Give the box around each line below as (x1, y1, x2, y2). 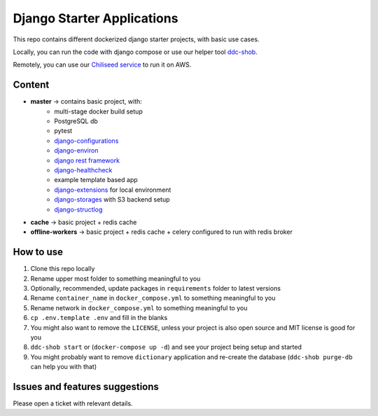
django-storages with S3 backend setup (54, 195, 171, 204)
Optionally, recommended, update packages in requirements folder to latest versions (30, 284, 281, 292)
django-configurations (54, 137, 119, 145)
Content (13, 79, 50, 91)
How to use (13, 246, 63, 258)
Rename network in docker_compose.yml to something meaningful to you (30, 303, 248, 312)
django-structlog (54, 205, 103, 214)
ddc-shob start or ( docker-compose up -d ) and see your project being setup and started (30, 343, 302, 352)
